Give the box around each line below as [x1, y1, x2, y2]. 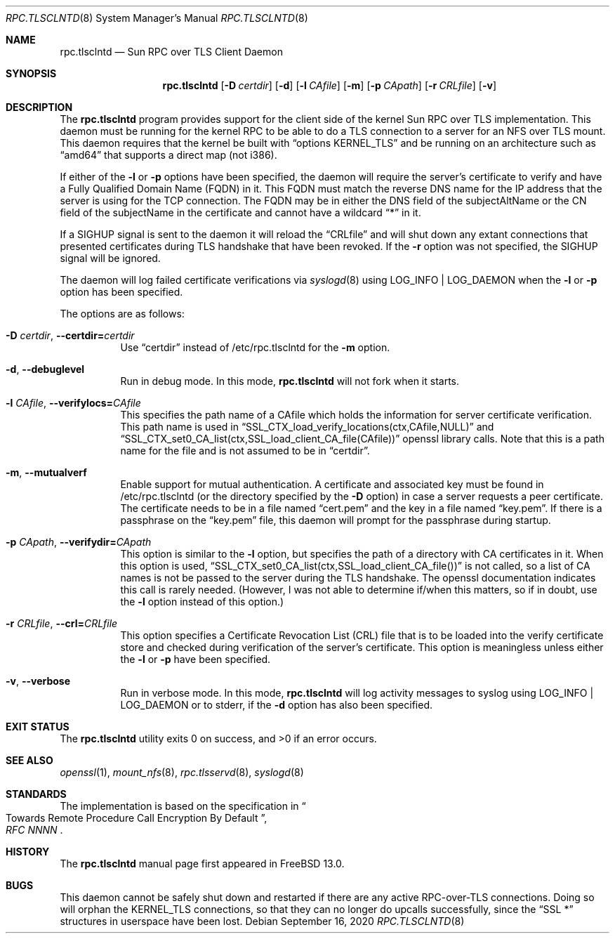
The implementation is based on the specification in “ [60, 800, 306, 812]
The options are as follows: [60, 308, 185, 320]
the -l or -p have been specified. [120, 653, 271, 665]
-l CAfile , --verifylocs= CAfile [6, 397, 141, 409]
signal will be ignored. [60, 252, 161, 264]
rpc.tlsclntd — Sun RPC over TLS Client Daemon [60, 46, 283, 58]
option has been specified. [60, 286, 183, 298]
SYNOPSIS [6, 67, 57, 79]
